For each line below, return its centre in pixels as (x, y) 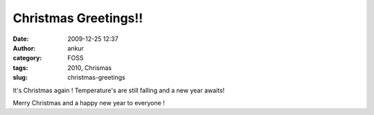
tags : (20, 68)
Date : (21, 39)
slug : (20, 78)
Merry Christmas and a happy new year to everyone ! (89, 103)
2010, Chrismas (90, 68)
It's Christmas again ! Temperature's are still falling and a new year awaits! (119, 90)
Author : (24, 48)
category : (27, 58)
